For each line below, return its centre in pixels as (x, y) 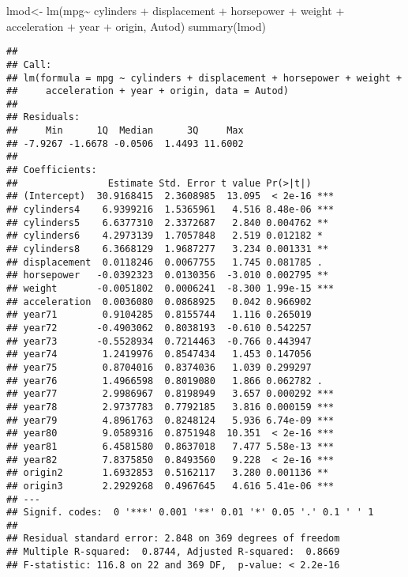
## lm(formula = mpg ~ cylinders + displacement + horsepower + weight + (204, 78)
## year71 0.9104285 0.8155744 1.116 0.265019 (159, 315)
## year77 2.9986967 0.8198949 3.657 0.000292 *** (170, 394)
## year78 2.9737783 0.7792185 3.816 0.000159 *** (170, 407)
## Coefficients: (52, 170)
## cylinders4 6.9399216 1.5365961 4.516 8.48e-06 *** (170, 210)
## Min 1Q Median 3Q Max (125, 131)
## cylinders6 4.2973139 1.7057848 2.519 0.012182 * (165, 236)
